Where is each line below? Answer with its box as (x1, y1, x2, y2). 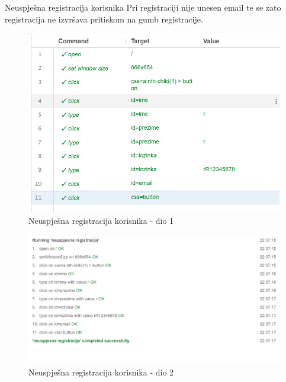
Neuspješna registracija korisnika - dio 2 (28, 365, 174, 378)
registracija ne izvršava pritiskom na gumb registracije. (5, 12, 203, 25)
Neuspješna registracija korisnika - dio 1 (28, 214, 174, 227)
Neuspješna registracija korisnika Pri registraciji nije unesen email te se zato (5, 1, 281, 13)
